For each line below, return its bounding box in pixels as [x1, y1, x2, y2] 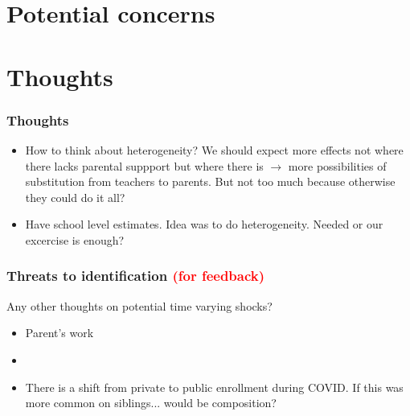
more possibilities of [288, 157, 387, 174]
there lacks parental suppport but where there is [25, 157, 264, 174]
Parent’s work [25, 324, 94, 341]
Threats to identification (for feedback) [6, 266, 265, 286]
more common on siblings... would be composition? [25, 394, 277, 411]
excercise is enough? [25, 231, 125, 248]
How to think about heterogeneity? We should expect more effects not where [25, 141, 404, 158]
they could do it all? [25, 188, 125, 205]
